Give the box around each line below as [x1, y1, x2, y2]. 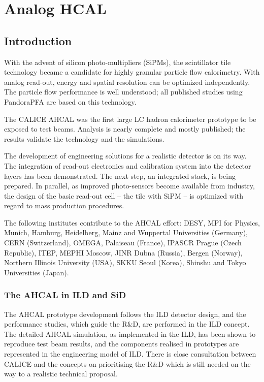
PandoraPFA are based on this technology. [4, 96, 137, 107]
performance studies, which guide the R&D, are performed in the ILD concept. [4, 319, 250, 329]
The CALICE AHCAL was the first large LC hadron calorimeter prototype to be [4, 113, 256, 124]
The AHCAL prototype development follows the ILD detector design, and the [4, 308, 246, 319]
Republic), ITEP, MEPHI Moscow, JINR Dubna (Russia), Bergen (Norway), [4, 247, 243, 258]
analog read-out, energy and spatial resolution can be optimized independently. [4, 76, 250, 87]
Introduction [4, 33, 72, 48]
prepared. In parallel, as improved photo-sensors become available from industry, [4, 180, 255, 191]
